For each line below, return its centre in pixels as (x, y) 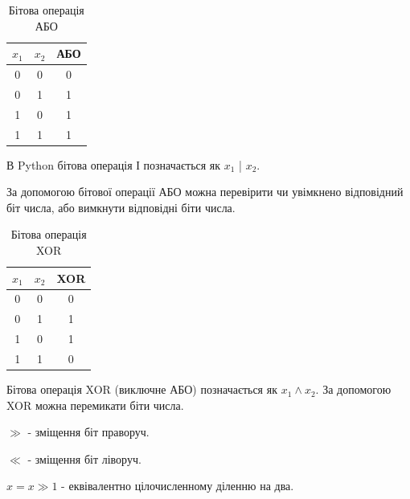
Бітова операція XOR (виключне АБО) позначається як (142, 389)
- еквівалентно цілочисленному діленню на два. (178, 486)
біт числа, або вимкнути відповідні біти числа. (121, 207)
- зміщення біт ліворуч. (84, 458)
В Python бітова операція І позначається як (114, 164)
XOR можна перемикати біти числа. (95, 405)
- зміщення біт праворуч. (88, 432)
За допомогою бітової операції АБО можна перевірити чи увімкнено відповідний (205, 192)
